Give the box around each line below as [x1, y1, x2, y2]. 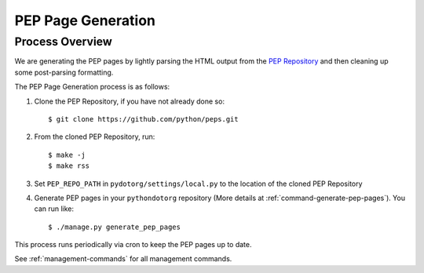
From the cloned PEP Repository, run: [34, 132, 155, 141]
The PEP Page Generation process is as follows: [14, 82, 170, 92]
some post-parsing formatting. [14, 67, 114, 77]
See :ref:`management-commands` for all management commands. [14, 254, 232, 264]
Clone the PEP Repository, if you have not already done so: [34, 96, 225, 106]
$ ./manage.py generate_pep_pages [48, 222, 181, 231]
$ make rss [48, 162, 90, 170]
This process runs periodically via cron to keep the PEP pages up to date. [14, 240, 252, 249]
